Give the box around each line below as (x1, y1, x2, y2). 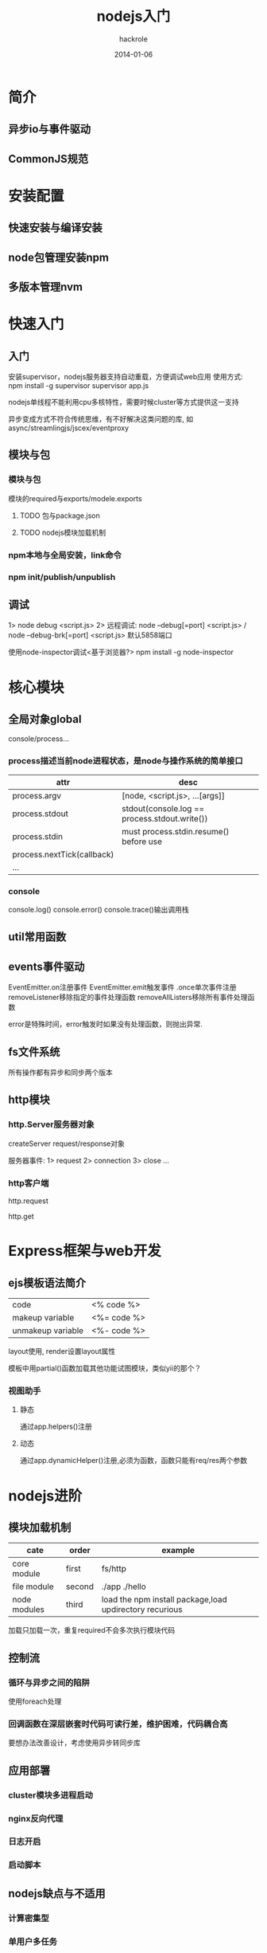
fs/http (101, 1563, 127, 1575)
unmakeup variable (12, 1325, 84, 1336)
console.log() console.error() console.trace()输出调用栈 (8, 905, 189, 915)
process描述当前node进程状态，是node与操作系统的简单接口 (8, 755, 244, 767)
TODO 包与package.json (19, 511, 101, 520)
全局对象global (8, 712, 82, 726)
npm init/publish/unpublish (8, 571, 116, 582)
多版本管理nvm (8, 280, 83, 294)
